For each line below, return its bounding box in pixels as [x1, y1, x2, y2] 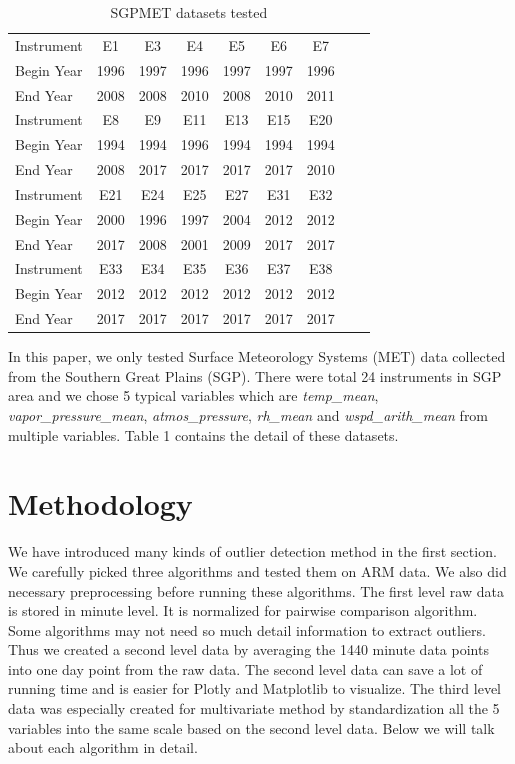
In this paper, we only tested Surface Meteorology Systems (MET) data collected [8, 346, 506, 367]
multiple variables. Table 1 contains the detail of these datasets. [8, 424, 399, 445]
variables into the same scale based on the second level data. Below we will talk [8, 717, 495, 738]
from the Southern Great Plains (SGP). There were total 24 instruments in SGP [8, 365, 502, 386]
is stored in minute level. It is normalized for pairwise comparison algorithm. [8, 600, 478, 621]
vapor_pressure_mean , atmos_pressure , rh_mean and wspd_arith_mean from [8, 405, 489, 425]
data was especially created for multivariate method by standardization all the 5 [8, 698, 500, 719]
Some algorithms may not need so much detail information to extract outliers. [8, 619, 486, 640]
